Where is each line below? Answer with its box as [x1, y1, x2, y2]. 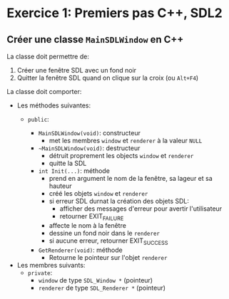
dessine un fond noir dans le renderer [49, 229, 160, 237]
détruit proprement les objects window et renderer [49, 152, 194, 159]
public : [27, 115, 49, 123]
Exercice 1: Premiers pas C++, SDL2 [6, 5, 223, 21]
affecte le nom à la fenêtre [49, 221, 126, 229]
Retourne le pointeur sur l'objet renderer [49, 253, 168, 261]
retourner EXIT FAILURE [59, 212, 124, 222]
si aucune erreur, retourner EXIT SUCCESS [49, 236, 168, 246]
